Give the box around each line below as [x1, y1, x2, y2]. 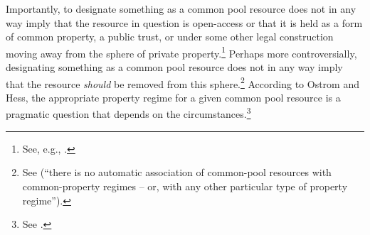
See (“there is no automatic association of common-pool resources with [22, 165, 332, 180]
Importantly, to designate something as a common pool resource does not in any [6, 1, 356, 16]
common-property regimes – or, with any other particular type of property [22, 178, 348, 193]
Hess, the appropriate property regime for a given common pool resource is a [6, 89, 341, 104]
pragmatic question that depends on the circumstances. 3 [6, 104, 251, 121]
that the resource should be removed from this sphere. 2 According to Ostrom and [6, 74, 359, 91]
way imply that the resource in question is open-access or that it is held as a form [6, 15, 363, 30]
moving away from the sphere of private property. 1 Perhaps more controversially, [6, 43, 357, 60]
